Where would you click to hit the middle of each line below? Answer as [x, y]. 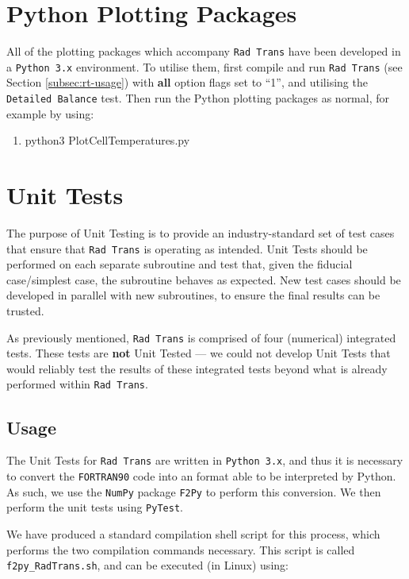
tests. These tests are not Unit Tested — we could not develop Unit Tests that [199, 353]
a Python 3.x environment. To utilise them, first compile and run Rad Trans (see [204, 66]
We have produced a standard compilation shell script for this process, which [193, 533]
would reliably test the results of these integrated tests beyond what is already [197, 368]
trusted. [25, 311]
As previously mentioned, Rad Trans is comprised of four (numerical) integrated [201, 337]
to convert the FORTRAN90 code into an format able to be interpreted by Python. [201, 475]
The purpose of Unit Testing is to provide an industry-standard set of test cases [201, 233]
